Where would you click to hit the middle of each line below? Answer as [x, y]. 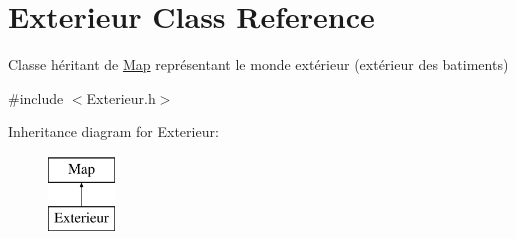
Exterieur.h [121, 97]
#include [36, 97]
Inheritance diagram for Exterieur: [113, 131]
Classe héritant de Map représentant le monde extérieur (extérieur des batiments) [258, 64]
